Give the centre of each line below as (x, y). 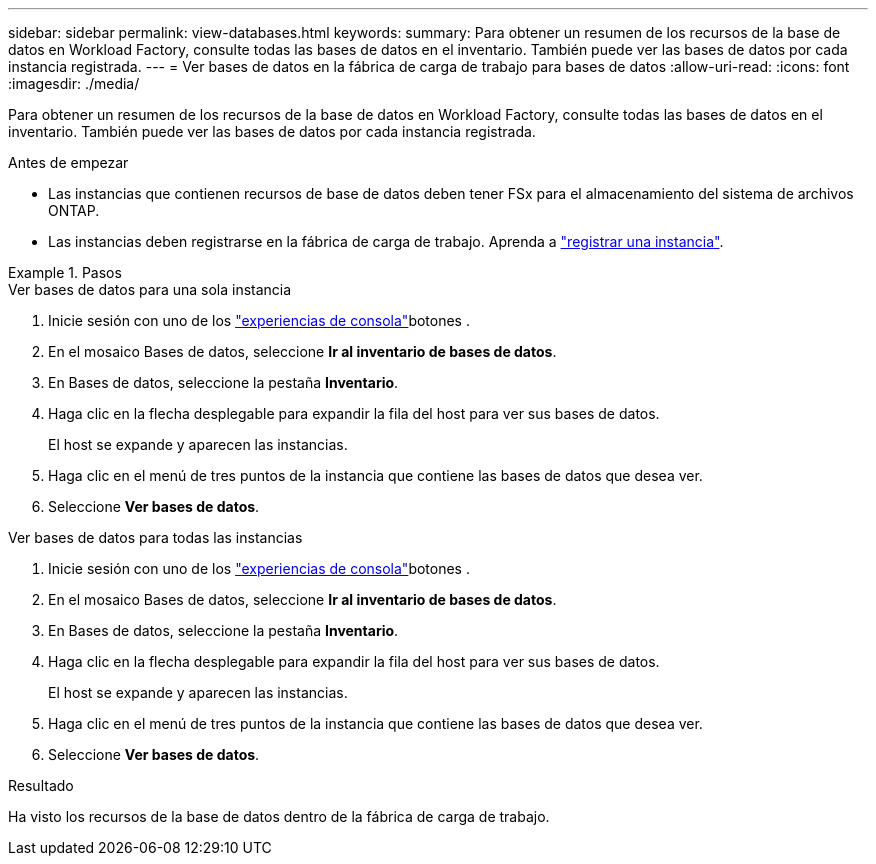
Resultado (41, 785)
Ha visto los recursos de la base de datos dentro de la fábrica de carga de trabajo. (279, 816)
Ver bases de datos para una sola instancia (150, 289)
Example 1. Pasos (65, 272)
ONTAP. (74, 210)
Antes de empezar (68, 162)
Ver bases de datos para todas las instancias (155, 537)
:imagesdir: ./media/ (74, 83)
